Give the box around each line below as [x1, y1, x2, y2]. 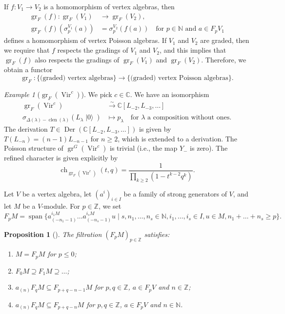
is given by [139, 124, 171, 134]
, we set [98, 201, 122, 211]
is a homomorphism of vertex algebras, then [43, 1, 175, 11]
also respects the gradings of [35, 54, 120, 64]
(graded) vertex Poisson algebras [130, 75, 228, 82]
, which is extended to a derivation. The [118, 133, 237, 143]
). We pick [81, 89, 112, 99]
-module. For [41, 201, 80, 211]
